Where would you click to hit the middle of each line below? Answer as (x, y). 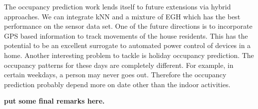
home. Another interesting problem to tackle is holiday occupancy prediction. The (129, 55)
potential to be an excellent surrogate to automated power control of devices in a (128, 45)
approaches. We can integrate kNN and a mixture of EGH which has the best (122, 16)
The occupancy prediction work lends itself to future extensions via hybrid (118, 6)
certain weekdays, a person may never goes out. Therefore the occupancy (115, 75)
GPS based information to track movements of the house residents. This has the (126, 35)
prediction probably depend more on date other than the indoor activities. (117, 84)
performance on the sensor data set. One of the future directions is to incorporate (128, 26)
